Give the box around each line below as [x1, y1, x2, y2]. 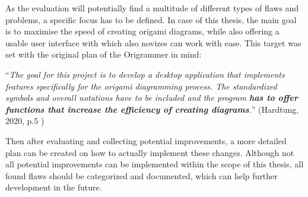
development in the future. [5, 181, 102, 193]
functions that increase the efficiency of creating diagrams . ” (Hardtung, [5, 103, 299, 115]
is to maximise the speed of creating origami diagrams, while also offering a [5, 25, 280, 37]
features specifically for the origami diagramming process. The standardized [5, 80, 277, 92]
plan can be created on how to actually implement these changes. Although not [5, 146, 294, 158]
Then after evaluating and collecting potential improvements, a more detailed [5, 134, 287, 147]
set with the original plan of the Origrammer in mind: [5, 48, 202, 61]
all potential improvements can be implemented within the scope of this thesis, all [5, 158, 304, 170]
